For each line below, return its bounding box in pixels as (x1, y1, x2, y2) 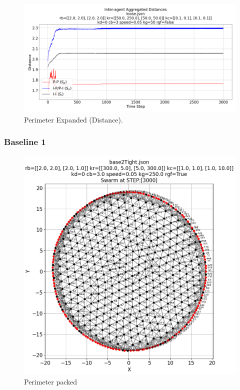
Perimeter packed (24, 376, 77, 386)
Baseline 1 (4, 135, 46, 148)
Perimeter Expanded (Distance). (24, 114, 123, 124)
